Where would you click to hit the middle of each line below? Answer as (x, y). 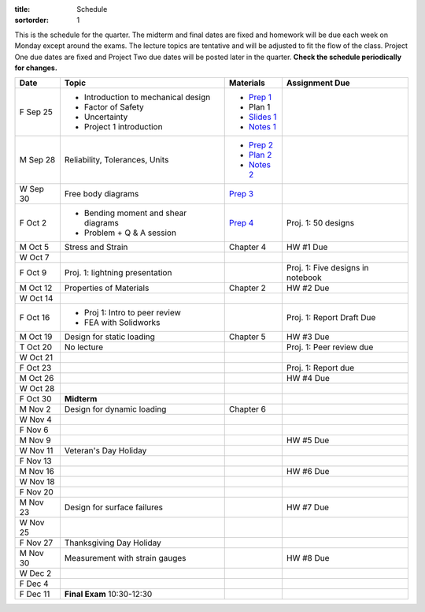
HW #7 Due (308, 507)
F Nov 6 (34, 430)
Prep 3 (241, 194)
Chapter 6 (248, 409)
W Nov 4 (36, 420)
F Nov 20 (37, 492)
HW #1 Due (307, 247)
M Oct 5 (34, 247)
